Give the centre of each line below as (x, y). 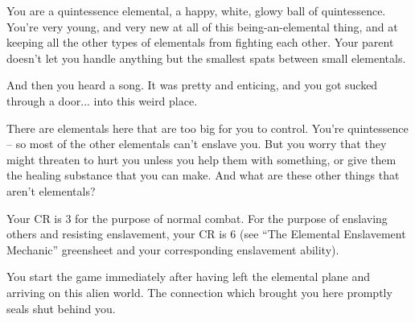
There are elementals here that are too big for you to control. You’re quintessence (207, 128)
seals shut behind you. (61, 308)
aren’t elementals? (51, 190)
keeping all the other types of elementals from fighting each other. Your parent (200, 42)
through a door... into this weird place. (102, 100)
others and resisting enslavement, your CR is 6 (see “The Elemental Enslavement (206, 234)
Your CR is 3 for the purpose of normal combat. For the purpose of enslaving (197, 218)
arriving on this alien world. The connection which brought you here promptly (199, 292)
